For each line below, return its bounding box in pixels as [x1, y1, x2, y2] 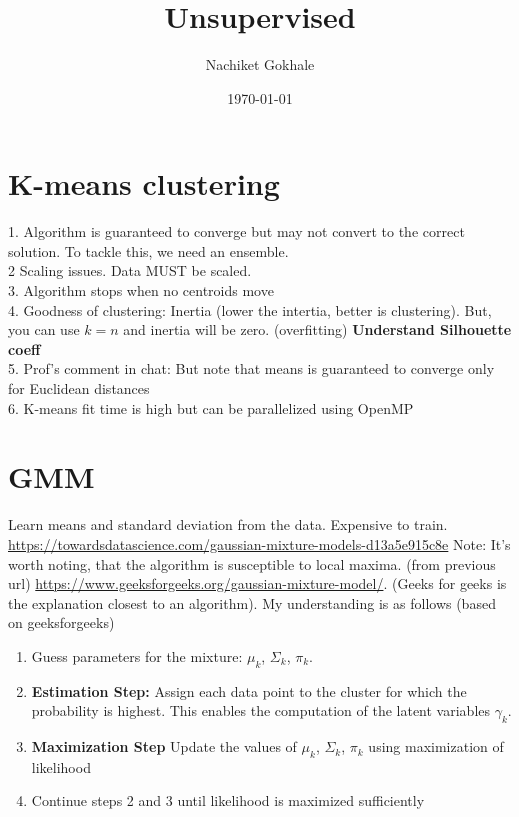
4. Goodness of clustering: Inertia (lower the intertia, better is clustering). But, [8, 299, 492, 320]
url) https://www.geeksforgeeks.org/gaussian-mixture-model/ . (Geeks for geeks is [8, 573, 507, 594]
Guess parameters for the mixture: [31, 645, 243, 666]
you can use [8, 319, 80, 340]
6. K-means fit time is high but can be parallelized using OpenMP [8, 397, 414, 418]
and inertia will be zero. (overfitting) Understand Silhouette [123, 319, 512, 340]
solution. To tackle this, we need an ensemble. [8, 240, 289, 261]
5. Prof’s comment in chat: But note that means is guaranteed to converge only [8, 358, 495, 379]
